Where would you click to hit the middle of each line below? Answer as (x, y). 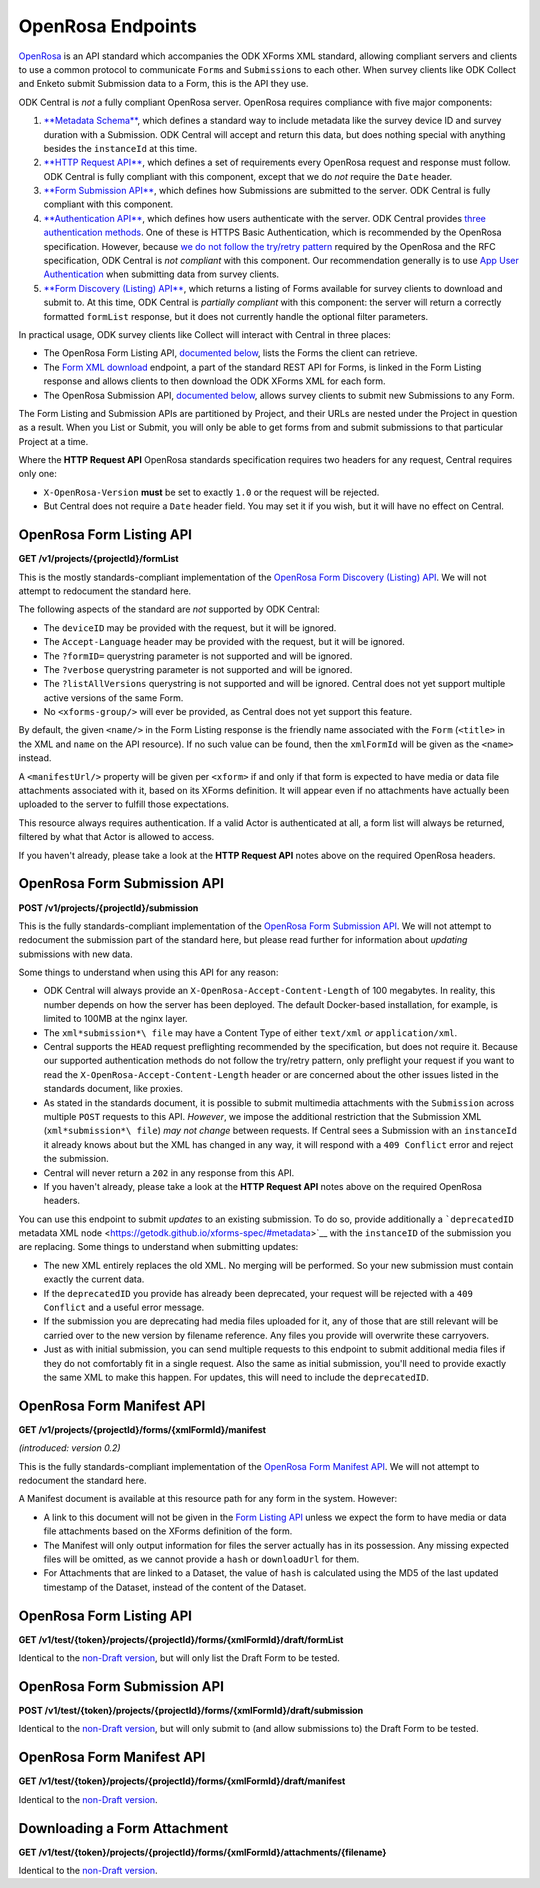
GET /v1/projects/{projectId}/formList (98, 559)
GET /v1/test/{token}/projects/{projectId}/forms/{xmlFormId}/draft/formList (181, 1639)
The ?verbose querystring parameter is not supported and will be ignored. (198, 669)
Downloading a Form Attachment (123, 1828)
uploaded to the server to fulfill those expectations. (124, 804)
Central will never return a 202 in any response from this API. (169, 1172)
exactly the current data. (94, 1279)
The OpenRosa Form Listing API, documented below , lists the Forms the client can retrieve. (231, 353)
